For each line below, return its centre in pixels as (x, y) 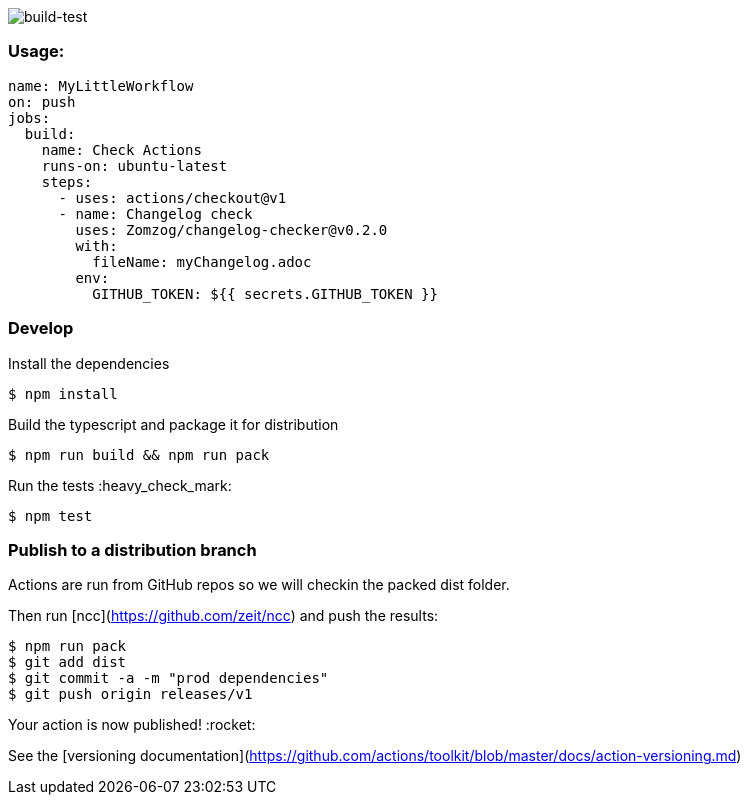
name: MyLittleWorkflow (101, 85)
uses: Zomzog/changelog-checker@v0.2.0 (231, 229)
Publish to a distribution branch (132, 549)
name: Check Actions (121, 149)
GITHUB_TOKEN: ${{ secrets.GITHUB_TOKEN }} (265, 293)
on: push (42, 101)
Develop (41, 328)
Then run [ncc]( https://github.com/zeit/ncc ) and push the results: (223, 616)
